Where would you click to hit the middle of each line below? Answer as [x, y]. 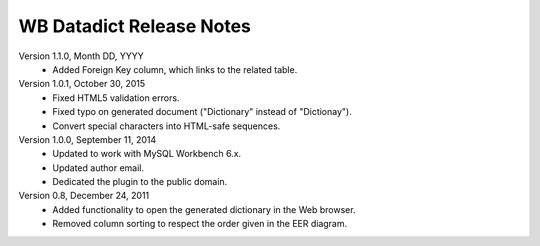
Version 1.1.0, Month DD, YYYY [81, 56]
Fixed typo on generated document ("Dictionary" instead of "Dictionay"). [202, 112]
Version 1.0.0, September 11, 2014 [87, 139]
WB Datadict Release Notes [135, 26]
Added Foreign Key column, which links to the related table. [175, 69]
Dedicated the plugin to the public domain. [140, 182]
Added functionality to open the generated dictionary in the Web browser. [204, 209]
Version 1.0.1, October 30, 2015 [82, 84]
